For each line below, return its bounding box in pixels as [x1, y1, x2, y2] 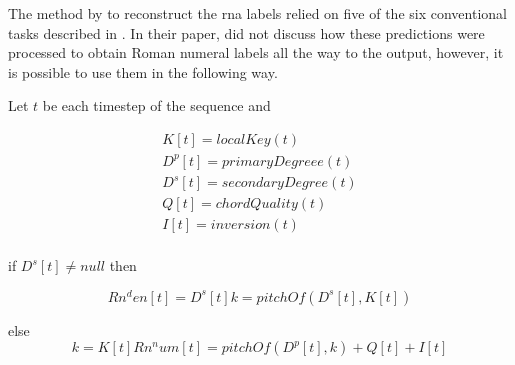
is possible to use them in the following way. [8, 61, 278, 82]
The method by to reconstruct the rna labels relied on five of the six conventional [8, 3, 507, 23]
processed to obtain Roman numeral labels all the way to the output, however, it [8, 42, 504, 63]
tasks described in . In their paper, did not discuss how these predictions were [8, 22, 485, 43]
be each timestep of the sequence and [42, 95, 271, 116]
